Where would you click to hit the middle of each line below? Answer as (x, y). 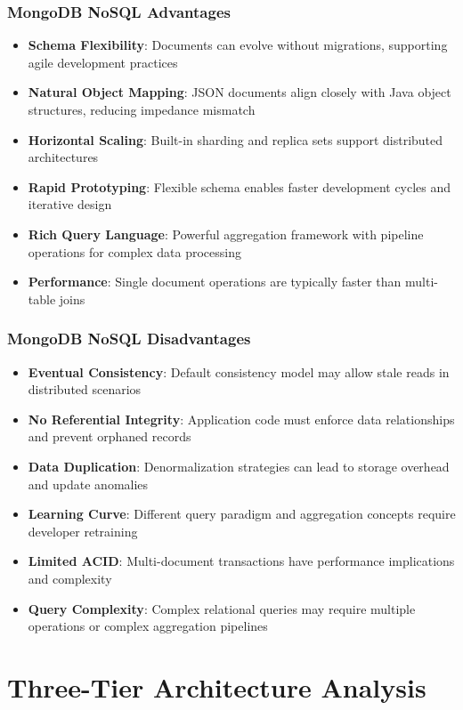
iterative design (70, 204)
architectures (63, 157)
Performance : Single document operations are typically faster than (215, 282)
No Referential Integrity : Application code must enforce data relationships (241, 419)
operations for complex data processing (134, 251)
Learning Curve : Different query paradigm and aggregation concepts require (242, 514)
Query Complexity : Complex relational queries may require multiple (222, 608)
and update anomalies (88, 484)
